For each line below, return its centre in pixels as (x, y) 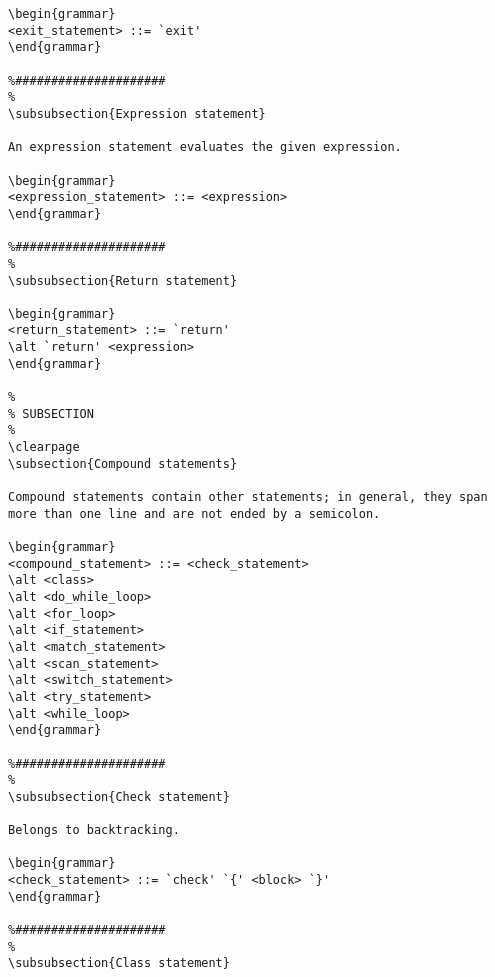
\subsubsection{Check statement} (119, 796)
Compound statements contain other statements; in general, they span (248, 497)
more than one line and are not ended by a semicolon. (194, 513)
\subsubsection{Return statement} (123, 280)
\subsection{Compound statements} (123, 463)
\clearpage (44, 447)
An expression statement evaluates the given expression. (205, 147)
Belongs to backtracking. (94, 830)
